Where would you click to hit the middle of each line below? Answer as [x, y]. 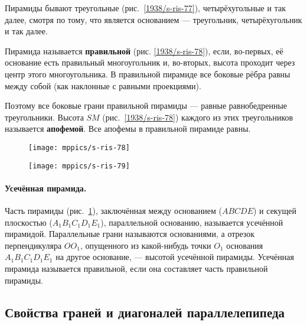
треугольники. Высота [44, 117]
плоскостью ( [29, 222]
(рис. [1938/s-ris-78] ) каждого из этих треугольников [198, 117]
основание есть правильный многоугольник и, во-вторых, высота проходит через [150, 62]
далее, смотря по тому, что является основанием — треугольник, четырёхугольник [153, 19]
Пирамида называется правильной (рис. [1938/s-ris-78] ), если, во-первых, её [144, 51]
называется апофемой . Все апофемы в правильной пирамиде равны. [128, 129]
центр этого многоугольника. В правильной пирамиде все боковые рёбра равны [148, 74]
